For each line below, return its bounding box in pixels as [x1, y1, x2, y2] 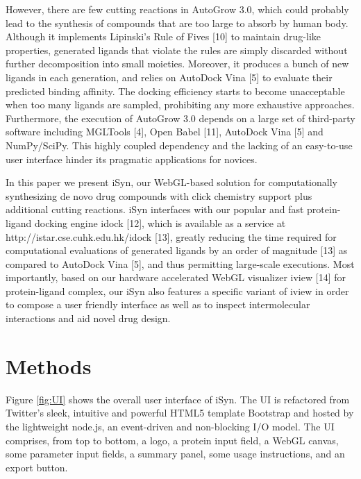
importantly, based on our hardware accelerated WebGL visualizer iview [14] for [6, 270, 346, 285]
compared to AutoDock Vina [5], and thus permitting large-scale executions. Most [6, 256, 355, 271]
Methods [6, 351, 92, 380]
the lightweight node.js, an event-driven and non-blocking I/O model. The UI [6, 419, 335, 433]
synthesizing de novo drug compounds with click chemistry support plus [6, 188, 312, 203]
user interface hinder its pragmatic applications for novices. [6, 151, 258, 166]
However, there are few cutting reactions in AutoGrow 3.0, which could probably [6, 2, 349, 16]
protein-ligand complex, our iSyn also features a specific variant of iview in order [6, 283, 349, 298]
